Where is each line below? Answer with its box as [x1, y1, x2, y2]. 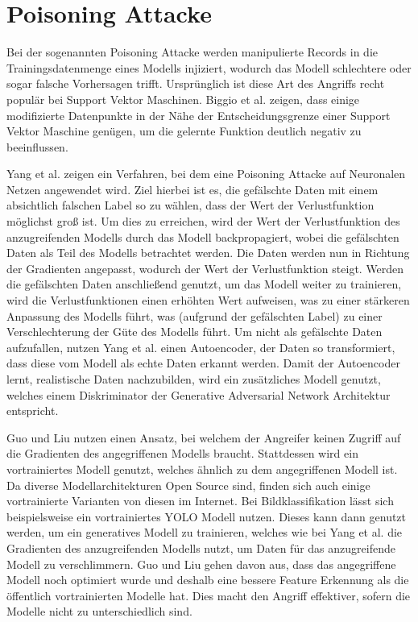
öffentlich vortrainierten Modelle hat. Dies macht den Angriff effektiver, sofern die [6, 587, 411, 603]
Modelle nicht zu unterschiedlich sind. [6, 603, 192, 620]
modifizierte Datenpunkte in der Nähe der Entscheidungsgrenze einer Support [6, 106, 391, 123]
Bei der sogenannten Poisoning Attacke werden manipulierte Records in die [6, 44, 379, 60]
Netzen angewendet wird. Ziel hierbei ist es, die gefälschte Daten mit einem [6, 180, 379, 197]
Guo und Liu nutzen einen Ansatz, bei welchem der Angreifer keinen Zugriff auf [6, 429, 401, 446]
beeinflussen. [6, 138, 68, 155]
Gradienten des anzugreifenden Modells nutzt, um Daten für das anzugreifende [6, 539, 395, 556]
